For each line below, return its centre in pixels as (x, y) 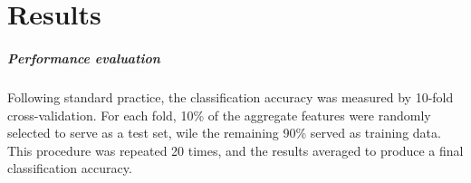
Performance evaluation (84, 58)
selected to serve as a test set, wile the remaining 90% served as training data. (224, 133)
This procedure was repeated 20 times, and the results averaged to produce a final (235, 150)
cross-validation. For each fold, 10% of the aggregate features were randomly (219, 115)
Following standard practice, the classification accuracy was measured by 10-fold (231, 96)
